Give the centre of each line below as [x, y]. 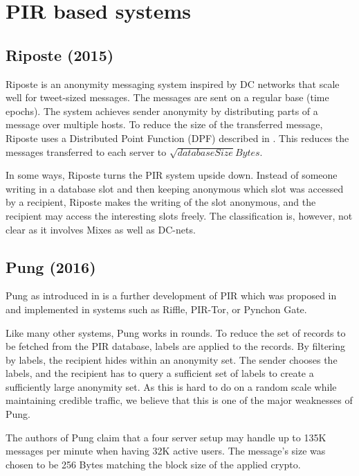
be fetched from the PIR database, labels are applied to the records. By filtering [176, 346]
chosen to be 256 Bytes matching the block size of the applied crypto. [153, 464]
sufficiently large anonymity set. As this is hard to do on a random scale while [171, 386]
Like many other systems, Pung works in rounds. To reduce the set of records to [176, 332]
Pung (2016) [51, 266]
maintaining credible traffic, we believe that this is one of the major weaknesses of [179, 400]
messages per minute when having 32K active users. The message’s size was [166, 451]
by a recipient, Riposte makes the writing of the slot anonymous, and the [161, 202]
